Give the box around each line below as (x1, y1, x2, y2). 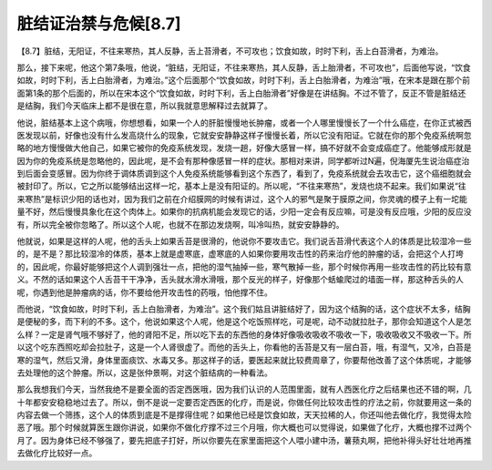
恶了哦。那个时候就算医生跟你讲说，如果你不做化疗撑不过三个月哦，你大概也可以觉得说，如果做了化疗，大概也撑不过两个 (16, 422, 472, 433)
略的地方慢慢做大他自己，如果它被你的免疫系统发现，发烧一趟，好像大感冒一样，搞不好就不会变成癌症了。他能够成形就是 (16, 142, 472, 154)
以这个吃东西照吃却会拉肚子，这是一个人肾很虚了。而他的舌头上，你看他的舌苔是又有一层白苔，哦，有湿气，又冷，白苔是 (16, 342, 472, 352)
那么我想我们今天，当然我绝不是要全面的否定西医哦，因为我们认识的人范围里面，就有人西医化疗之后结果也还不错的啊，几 (16, 383, 472, 395)
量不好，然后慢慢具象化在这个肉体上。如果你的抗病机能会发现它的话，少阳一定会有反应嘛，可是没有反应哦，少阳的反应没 (16, 206, 472, 218)
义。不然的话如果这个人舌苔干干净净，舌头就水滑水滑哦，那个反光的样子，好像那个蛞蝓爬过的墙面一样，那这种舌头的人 (16, 274, 464, 285)
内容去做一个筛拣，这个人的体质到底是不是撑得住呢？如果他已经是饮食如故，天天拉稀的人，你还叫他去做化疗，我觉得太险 (16, 410, 472, 421)
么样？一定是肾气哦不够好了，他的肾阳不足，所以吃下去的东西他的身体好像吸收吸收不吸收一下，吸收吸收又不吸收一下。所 (16, 329, 472, 340)
